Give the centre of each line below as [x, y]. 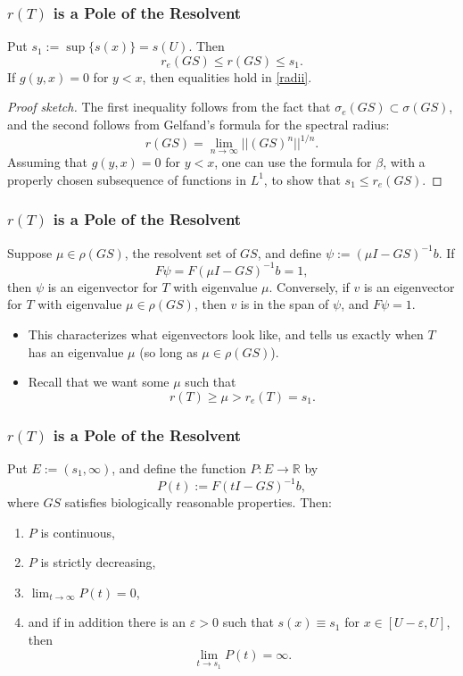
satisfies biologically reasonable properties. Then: [198, 502]
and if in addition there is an [107, 622]
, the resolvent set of [180, 252]
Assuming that [47, 162]
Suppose [30, 252]
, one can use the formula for [293, 162]
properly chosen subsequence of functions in [127, 179]
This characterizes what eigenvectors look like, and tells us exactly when [226, 334]
